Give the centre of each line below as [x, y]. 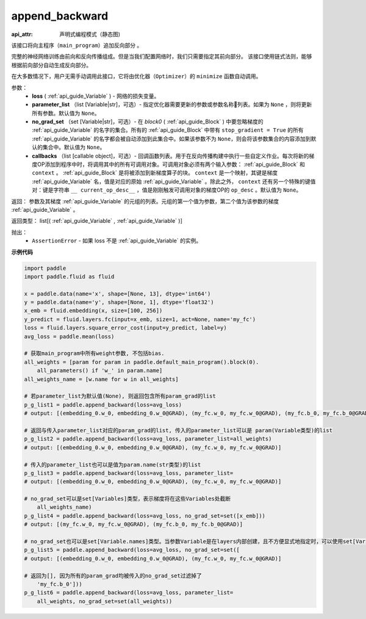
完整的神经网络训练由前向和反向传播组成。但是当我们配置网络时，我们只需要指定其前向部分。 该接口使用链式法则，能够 [162, 56]
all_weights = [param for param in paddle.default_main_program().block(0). [142, 362]
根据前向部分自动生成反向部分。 [51, 65]
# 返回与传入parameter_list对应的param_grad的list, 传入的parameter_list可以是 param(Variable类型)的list [178, 430]
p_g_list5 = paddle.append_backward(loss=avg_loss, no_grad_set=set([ [132, 550]
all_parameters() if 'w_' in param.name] [100, 371]
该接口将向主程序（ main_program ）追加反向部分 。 [77, 45]
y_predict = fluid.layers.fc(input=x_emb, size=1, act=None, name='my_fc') [140, 319]
